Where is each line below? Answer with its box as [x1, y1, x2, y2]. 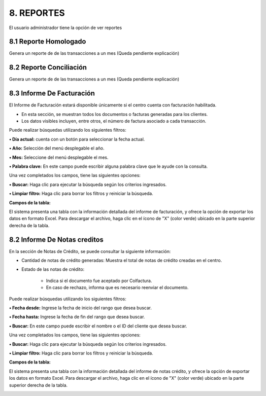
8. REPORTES [9, 7, 65, 18]
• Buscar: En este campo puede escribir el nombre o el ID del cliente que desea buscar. [9, 323, 187, 329]
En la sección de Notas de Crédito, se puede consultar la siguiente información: [9, 248, 171, 254]
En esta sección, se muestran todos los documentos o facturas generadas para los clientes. [21, 111, 208, 117]
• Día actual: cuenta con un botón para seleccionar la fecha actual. [9, 136, 145, 142]
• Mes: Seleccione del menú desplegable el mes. [9, 154, 108, 160]
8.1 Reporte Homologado [9, 37, 86, 46]
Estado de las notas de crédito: [21, 266, 85, 272]
